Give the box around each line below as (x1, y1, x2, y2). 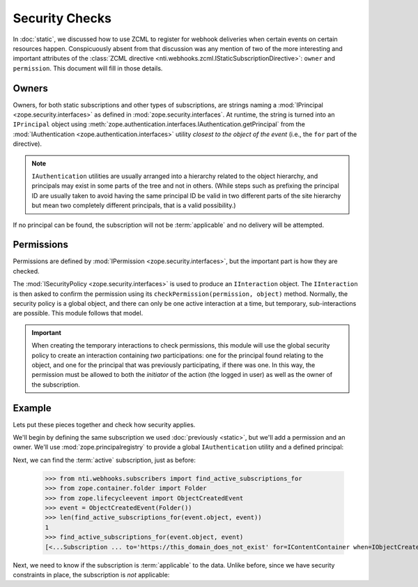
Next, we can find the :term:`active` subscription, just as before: (13, 456, 196, 464)
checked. (13, 267, 40, 275)
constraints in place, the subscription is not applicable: (13, 570, 170, 579)
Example (13, 402, 52, 414)
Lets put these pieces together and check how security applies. (13, 420, 196, 429)
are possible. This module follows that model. (13, 309, 144, 318)
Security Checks (13, 10, 111, 26)
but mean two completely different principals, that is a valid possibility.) (31, 201, 236, 209)
